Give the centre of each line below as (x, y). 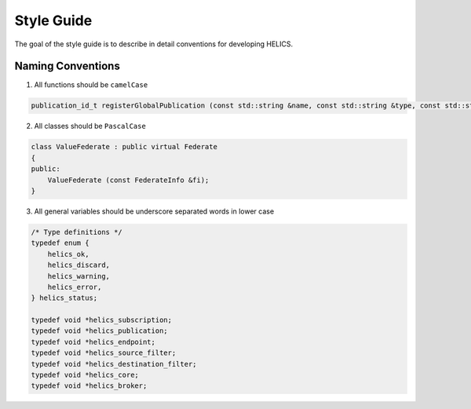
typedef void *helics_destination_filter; (114, 364)
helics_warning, (78, 276)
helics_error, (75, 287)
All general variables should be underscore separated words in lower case (154, 211)
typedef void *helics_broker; (89, 386)
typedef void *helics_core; (85, 375)
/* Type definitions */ (77, 232)
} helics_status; (64, 298)
